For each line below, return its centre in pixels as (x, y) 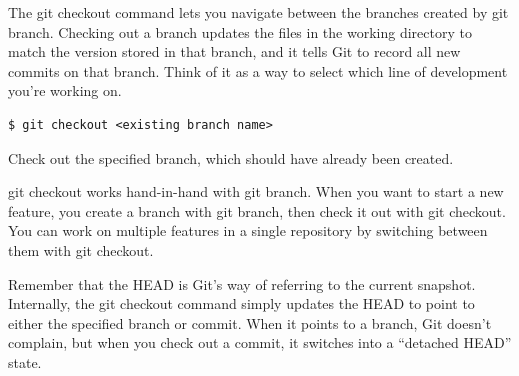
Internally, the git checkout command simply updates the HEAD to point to (241, 303)
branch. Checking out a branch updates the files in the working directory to (240, 31)
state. (25, 361)
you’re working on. (65, 90)
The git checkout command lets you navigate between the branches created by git (258, 12)
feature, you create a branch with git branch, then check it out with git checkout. (257, 210)
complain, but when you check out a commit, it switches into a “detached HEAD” (260, 342)
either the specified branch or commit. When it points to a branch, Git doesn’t (250, 322)
